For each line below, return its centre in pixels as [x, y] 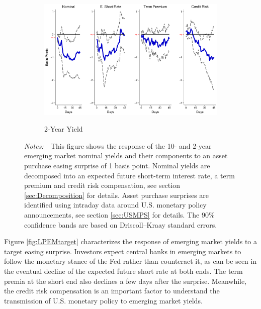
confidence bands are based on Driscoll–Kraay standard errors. [121, 224]
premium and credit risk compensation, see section [102, 185]
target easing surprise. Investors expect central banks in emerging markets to [123, 251]
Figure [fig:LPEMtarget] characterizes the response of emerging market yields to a [131, 241]
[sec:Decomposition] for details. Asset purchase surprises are [116, 195]
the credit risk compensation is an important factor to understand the [112, 291]
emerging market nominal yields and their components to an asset [126, 156]
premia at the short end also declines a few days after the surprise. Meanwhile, [125, 281]
